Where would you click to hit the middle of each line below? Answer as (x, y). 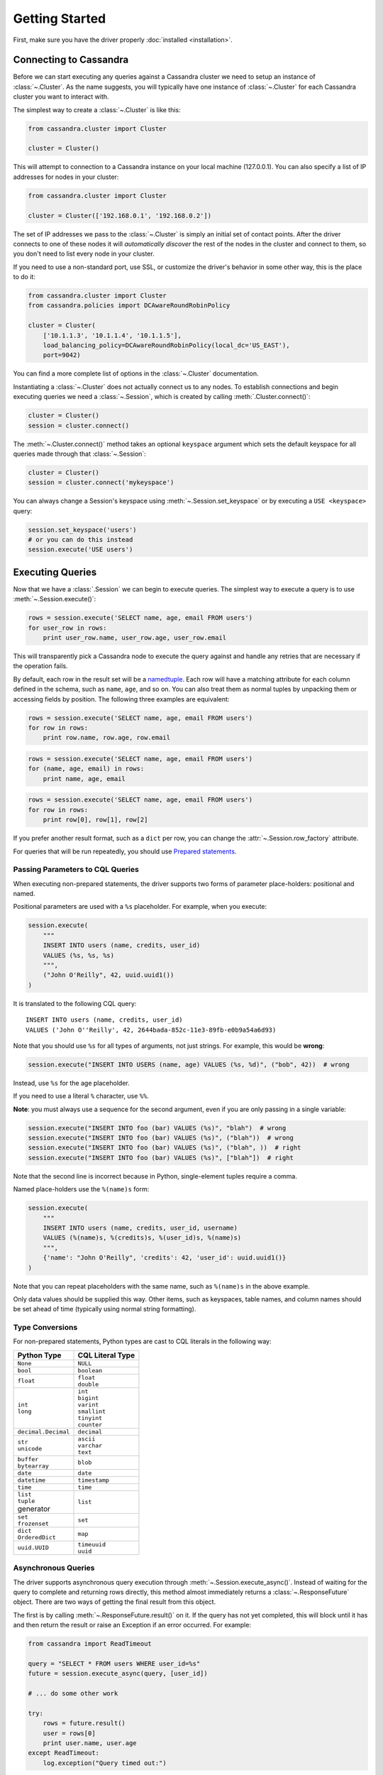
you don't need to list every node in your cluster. (84, 254)
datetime (32, 1480)
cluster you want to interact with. (61, 97)
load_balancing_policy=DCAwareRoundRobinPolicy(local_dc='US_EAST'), (166, 345)
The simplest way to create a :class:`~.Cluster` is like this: (97, 109)
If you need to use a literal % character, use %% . (81, 1096)
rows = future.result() (84, 1723)
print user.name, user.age (90, 1743)
